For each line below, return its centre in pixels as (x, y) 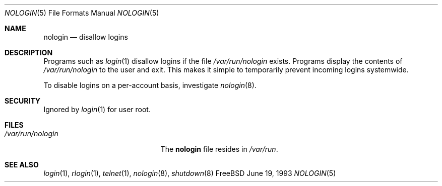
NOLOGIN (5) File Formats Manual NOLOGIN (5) (82, 13)
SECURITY (23, 101)
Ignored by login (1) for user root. (97, 109)
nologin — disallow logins (86, 37)
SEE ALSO (22, 165)
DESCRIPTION (29, 53)
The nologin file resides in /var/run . (219, 149)
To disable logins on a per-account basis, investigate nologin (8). (150, 85)
